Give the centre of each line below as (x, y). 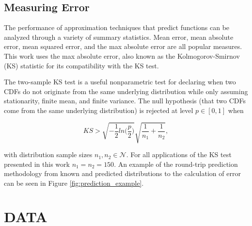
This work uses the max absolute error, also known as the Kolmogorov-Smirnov (122, 56)
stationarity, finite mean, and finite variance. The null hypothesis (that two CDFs (125, 101)
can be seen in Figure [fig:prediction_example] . (74, 183)
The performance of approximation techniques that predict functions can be (117, 27)
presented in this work (37, 164)
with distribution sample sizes (48, 154)
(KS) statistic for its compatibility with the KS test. (81, 65)
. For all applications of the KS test (179, 154)
